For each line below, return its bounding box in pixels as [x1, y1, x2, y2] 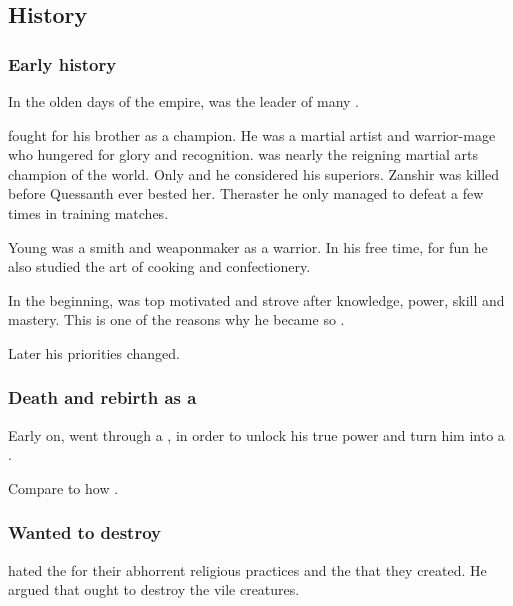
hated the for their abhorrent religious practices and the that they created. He [8, 559, 487, 580]
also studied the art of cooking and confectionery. [8, 256, 311, 277]
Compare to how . [8, 477, 119, 498]
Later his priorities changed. [8, 342, 180, 363]
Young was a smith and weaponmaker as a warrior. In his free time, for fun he [8, 236, 488, 257]
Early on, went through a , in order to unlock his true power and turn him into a [8, 424, 505, 445]
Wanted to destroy [8, 520, 161, 545]
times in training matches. [8, 202, 169, 223]
